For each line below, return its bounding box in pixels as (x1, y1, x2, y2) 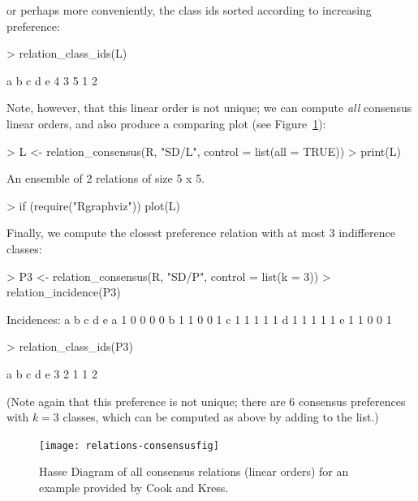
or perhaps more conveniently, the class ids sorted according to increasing (6, 2, 372, 18)
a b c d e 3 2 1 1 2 (6, 365, 97, 382)
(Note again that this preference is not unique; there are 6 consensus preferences (6, 392, 406, 409)
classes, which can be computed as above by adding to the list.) (62, 408, 379, 425)
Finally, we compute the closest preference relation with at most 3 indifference (6, 224, 395, 241)
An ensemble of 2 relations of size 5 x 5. (6, 170, 205, 187)
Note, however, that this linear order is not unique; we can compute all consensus (6, 99, 412, 116)
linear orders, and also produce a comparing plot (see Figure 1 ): (6, 114, 326, 132)
